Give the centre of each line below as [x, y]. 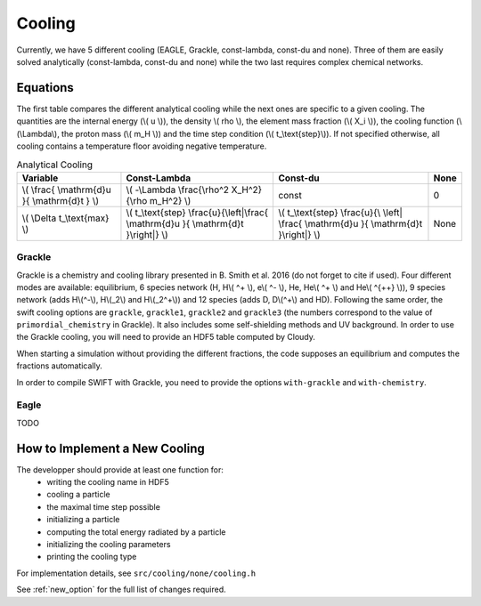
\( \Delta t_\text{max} [65, 218]
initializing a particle [83, 520]
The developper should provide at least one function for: [120, 469]
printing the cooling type [92, 557]
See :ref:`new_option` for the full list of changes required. [121, 590]
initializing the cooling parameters [109, 545]
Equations [45, 88]
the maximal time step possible [103, 506]
